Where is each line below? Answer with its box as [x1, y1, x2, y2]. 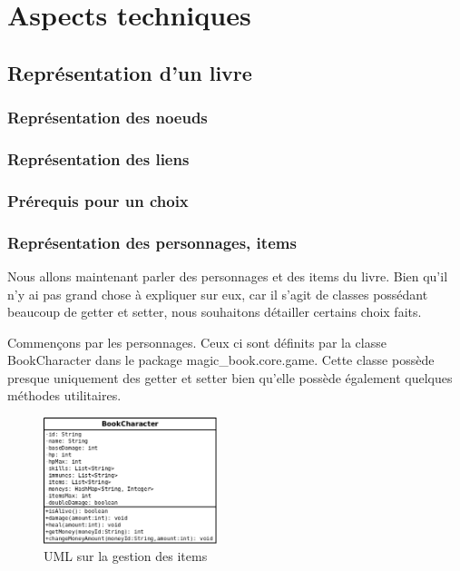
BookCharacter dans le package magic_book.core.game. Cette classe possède [7, 350, 435, 369]
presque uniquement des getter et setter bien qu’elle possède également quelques [7, 368, 453, 387]
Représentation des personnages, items [7, 231, 297, 253]
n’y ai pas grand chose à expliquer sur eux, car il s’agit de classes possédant [7, 284, 428, 303]
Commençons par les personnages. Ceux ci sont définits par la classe [7, 332, 387, 351]
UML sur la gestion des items [44, 546, 208, 566]
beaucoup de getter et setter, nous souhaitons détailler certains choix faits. [7, 302, 422, 321]
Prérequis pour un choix [7, 189, 189, 212]
